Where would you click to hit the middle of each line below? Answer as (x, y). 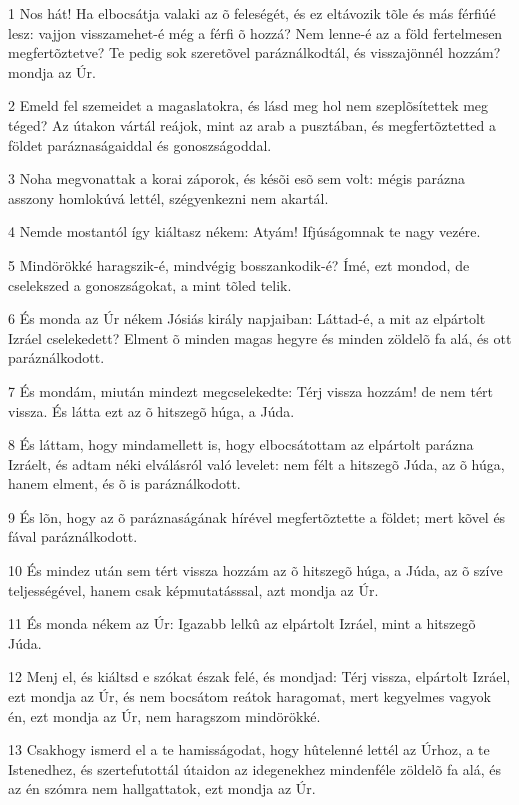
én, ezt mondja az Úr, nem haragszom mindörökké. (164, 715)
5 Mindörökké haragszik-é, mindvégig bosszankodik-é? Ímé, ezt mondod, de (239, 264)
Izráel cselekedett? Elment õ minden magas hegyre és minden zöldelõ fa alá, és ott (260, 337)
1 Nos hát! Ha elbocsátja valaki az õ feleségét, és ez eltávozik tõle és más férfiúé (252, 13)
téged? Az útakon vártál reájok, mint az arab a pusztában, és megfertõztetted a (252, 124)
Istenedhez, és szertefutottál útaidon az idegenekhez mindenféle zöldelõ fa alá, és (255, 768)
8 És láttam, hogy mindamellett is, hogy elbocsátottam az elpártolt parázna (241, 444)
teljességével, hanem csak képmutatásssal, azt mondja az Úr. (193, 589)
